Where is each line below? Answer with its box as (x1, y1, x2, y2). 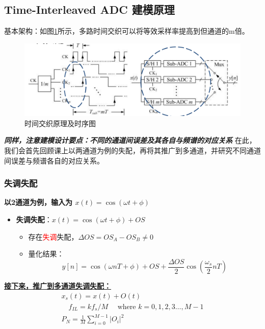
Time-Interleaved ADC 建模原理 (4, 2, 175, 17)
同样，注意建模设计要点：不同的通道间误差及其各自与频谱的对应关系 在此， (4, 135, 256, 146)
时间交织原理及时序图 (24, 118, 96, 128)
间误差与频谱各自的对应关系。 (4, 155, 104, 166)
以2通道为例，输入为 (4, 197, 73, 207)
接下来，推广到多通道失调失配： (4, 280, 111, 291)
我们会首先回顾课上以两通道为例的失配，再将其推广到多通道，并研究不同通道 (4, 145, 261, 156)
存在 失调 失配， (28, 231, 78, 242)
